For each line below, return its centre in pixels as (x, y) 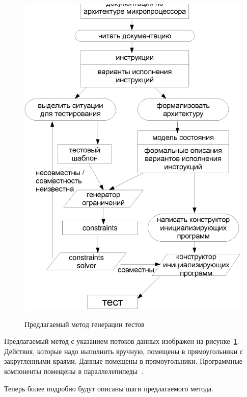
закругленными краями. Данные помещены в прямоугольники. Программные (123, 361)
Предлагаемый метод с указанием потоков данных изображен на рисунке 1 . (122, 341)
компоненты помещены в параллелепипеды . (74, 371)
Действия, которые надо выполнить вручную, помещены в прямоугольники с (124, 351)
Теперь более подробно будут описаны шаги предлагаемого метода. (109, 388)
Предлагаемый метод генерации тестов (85, 324)
